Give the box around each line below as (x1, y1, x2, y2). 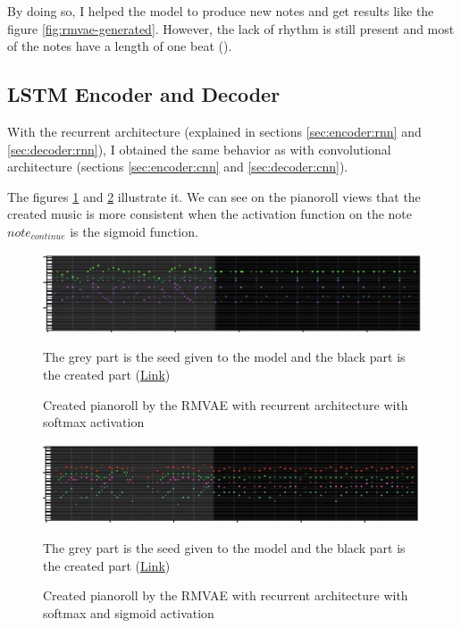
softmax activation (43, 413, 145, 431)
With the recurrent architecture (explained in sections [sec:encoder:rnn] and (7, 121, 422, 140)
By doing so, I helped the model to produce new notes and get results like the (7, 2, 434, 20)
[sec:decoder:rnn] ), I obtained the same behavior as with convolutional (7, 139, 391, 158)
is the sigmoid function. (70, 222, 198, 240)
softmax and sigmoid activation (43, 603, 214, 622)
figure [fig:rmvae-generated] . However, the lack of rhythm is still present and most (7, 19, 455, 38)
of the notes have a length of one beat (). (7, 37, 232, 55)
